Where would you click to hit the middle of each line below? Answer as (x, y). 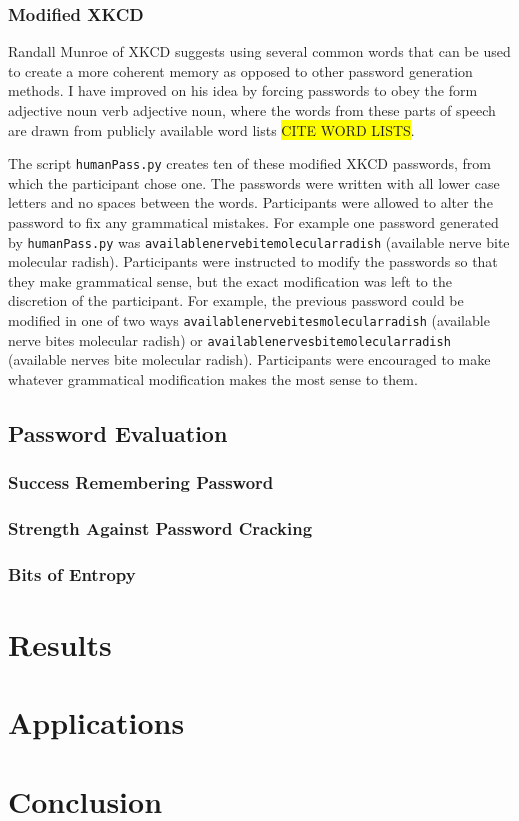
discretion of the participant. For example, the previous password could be (236, 300)
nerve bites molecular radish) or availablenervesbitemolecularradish (229, 339)
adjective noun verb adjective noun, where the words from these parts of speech (252, 110)
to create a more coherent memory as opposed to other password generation (240, 70)
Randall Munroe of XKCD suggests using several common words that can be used (259, 51)
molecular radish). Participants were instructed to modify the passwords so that (253, 261)
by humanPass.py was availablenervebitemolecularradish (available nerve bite (259, 241)
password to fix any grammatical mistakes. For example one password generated (253, 222)
